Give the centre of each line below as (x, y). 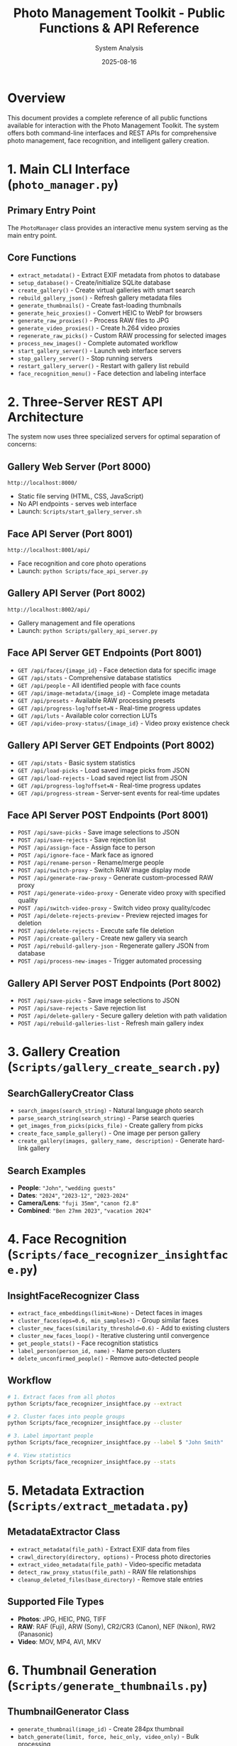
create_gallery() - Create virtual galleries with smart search (106, 290)
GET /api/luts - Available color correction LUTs (87, 715)
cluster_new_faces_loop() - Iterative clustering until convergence (113, 1335)
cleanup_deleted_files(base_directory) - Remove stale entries (110, 1579)
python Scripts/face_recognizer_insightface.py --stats (92, 1462)
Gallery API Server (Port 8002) (76, 594)
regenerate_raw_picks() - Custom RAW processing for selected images (122, 335)
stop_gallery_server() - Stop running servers (85, 358)
